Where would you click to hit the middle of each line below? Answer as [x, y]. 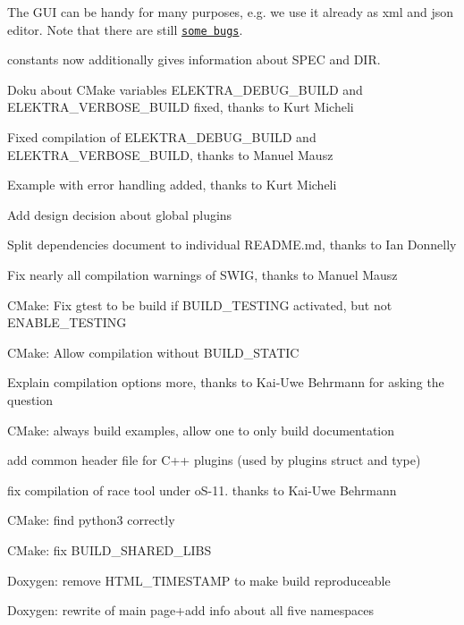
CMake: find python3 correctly [91, 520]
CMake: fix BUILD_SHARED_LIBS [110, 549]
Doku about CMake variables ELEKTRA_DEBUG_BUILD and [185, 89]
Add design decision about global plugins [120, 214]
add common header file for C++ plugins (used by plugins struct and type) [214, 460]
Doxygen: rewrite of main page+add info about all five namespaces [190, 610]
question [30, 399]
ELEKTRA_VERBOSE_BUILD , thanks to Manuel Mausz [170, 154]
